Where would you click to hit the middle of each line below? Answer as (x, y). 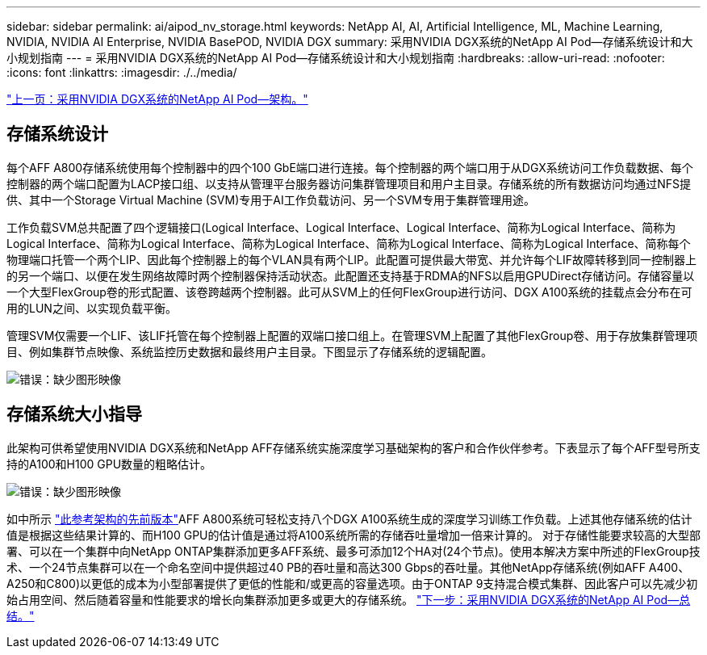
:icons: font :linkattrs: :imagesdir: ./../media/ (122, 72)
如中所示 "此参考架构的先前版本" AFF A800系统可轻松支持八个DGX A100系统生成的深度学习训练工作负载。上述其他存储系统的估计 (349, 519)
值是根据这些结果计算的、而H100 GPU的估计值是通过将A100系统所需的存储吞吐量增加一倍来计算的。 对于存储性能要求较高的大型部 (353, 535)
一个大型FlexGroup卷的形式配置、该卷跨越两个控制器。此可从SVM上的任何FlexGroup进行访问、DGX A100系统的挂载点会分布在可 (349, 292)
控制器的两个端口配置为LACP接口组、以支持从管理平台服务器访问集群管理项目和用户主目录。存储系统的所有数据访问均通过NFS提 (349, 183)
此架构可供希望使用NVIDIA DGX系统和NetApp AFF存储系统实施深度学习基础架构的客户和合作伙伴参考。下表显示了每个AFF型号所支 (353, 447)
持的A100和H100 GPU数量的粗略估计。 (109, 464)
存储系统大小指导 (74, 414)
